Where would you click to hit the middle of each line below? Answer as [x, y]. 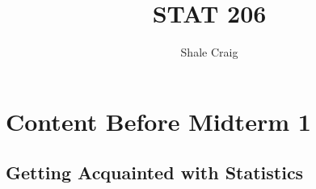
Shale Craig [209, 52]
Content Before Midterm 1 [158, 121]
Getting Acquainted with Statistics [155, 172]
